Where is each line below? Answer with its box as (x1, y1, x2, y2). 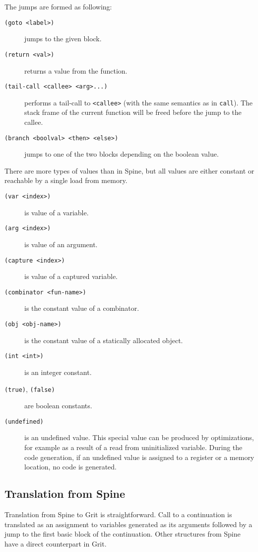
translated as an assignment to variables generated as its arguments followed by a (4, 519, 253, 529)
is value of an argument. (24, 239, 98, 249)
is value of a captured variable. (24, 271, 118, 281)
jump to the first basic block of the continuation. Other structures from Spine (4, 529, 241, 539)
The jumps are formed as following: (4, 1, 112, 11)
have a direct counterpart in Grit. (4, 538, 107, 549)
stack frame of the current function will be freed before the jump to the (24, 107, 242, 117)
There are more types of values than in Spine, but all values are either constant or (4, 165, 255, 176)
